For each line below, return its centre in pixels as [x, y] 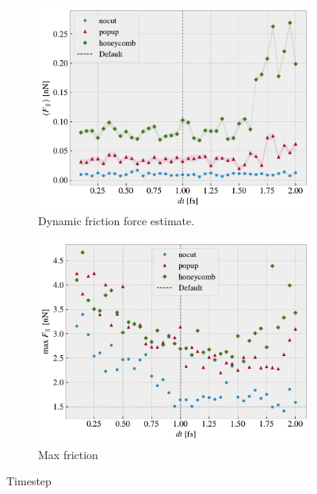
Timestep [29, 481]
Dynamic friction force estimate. [116, 221]
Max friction [68, 454]
